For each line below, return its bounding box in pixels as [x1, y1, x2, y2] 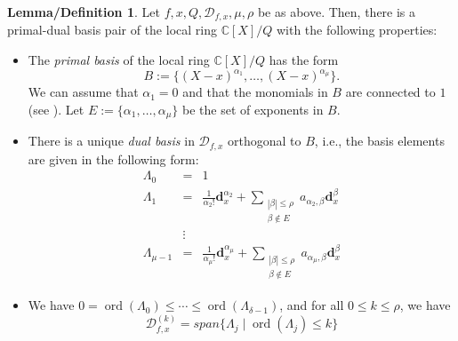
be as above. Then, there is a [257, 3, 416, 20]
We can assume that [28, 83, 139, 101]
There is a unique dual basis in [28, 131, 195, 150]
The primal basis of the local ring [28, 51, 210, 69]
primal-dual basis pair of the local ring [7, 20, 217, 39]
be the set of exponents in [182, 99, 324, 118]
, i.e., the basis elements [314, 131, 445, 150]
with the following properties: [276, 20, 438, 39]
